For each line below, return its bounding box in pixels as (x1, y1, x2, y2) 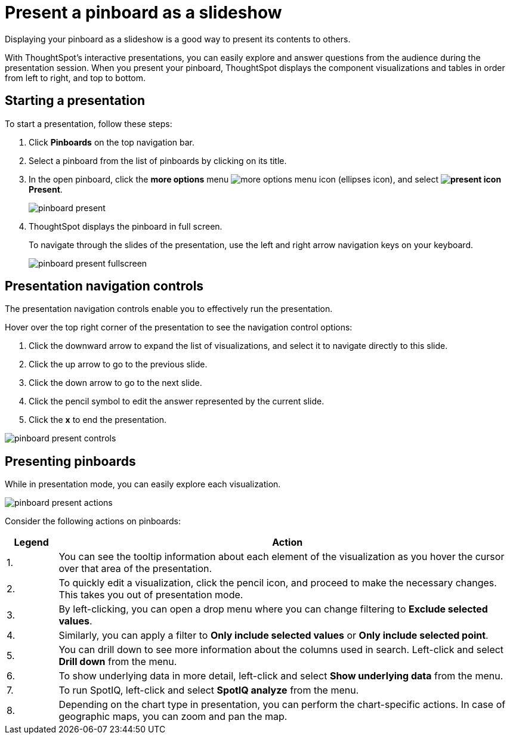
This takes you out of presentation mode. (58, 589, 243, 601)
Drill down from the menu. (58, 655, 177, 668)
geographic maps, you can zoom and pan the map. (58, 710, 288, 723)
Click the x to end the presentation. (29, 415, 167, 425)
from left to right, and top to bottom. (5, 72, 146, 83)
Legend (14, 536, 49, 549)
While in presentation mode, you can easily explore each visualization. (5, 479, 281, 490)
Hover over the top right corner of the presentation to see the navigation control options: (5, 322, 353, 333)
